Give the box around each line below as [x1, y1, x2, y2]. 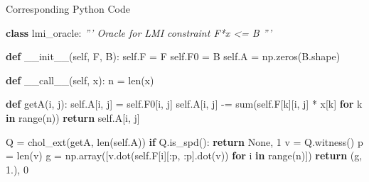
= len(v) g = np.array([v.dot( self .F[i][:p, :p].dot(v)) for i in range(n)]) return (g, [6, 148, 363, 163]
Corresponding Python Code [6, 1, 130, 16]
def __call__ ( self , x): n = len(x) [6, 72, 154, 87]
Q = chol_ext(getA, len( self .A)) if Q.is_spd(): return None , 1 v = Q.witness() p [6, 134, 363, 149]
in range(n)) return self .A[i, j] [6, 110, 140, 125]
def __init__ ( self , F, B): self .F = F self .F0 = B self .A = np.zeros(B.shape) [6, 49, 341, 64]
